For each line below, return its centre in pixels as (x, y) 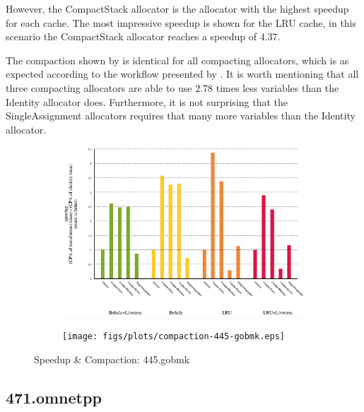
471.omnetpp (54, 398)
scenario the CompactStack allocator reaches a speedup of (131, 36)
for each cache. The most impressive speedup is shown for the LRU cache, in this (181, 22)
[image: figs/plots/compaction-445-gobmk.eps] (174, 337)
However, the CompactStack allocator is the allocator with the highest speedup (177, 8)
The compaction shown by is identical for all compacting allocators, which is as (177, 60)
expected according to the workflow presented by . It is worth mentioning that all (182, 74)
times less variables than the (277, 87)
